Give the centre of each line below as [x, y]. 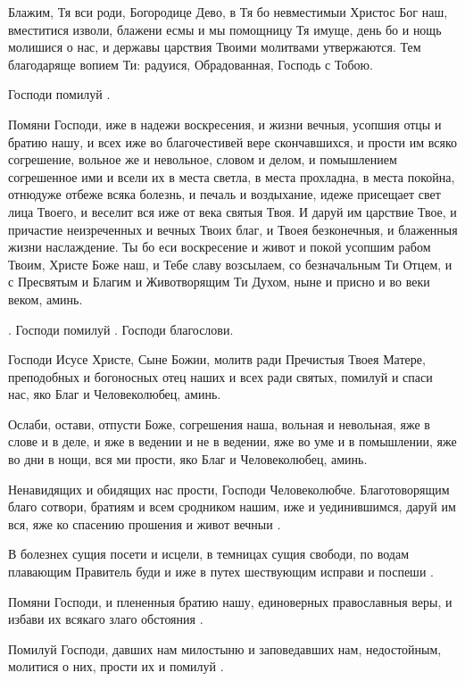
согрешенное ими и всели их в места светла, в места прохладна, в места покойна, [232, 176]
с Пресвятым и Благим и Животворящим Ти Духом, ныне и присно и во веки [219, 282]
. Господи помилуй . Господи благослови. [121, 329]
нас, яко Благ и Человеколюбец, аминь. [115, 394]
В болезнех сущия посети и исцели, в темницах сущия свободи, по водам [209, 554]
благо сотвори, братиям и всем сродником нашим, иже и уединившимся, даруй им [232, 507]
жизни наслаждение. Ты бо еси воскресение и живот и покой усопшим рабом [220, 247]
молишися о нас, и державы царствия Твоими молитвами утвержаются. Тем [215, 47]
